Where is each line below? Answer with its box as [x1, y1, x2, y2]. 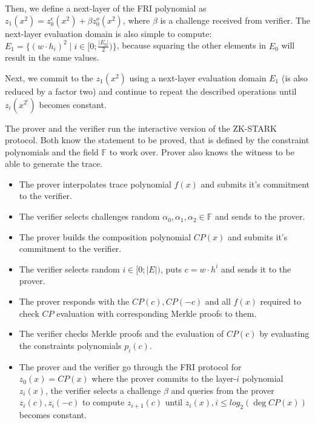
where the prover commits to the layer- [91, 372, 237, 385]
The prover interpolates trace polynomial [19, 177, 171, 190]
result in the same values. [5, 51, 99, 64]
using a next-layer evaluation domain [129, 71, 267, 84]
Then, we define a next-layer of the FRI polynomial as [5, 2, 207, 14]
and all [205, 295, 231, 308]
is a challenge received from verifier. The [160, 13, 311, 26]
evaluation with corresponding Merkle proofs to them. [56, 306, 257, 319]
